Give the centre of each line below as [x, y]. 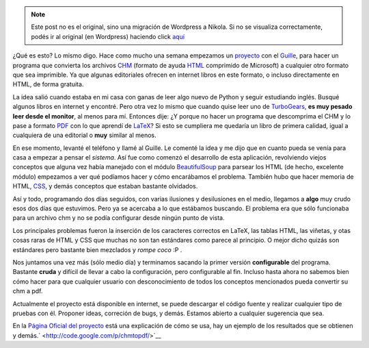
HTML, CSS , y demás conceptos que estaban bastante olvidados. [105, 186]
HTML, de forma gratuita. [48, 84]
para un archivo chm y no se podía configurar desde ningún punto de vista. [119, 218]
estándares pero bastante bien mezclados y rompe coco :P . [97, 249]
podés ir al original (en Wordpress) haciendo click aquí [108, 36]
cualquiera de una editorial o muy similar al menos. [84, 135]
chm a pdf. [28, 291]
